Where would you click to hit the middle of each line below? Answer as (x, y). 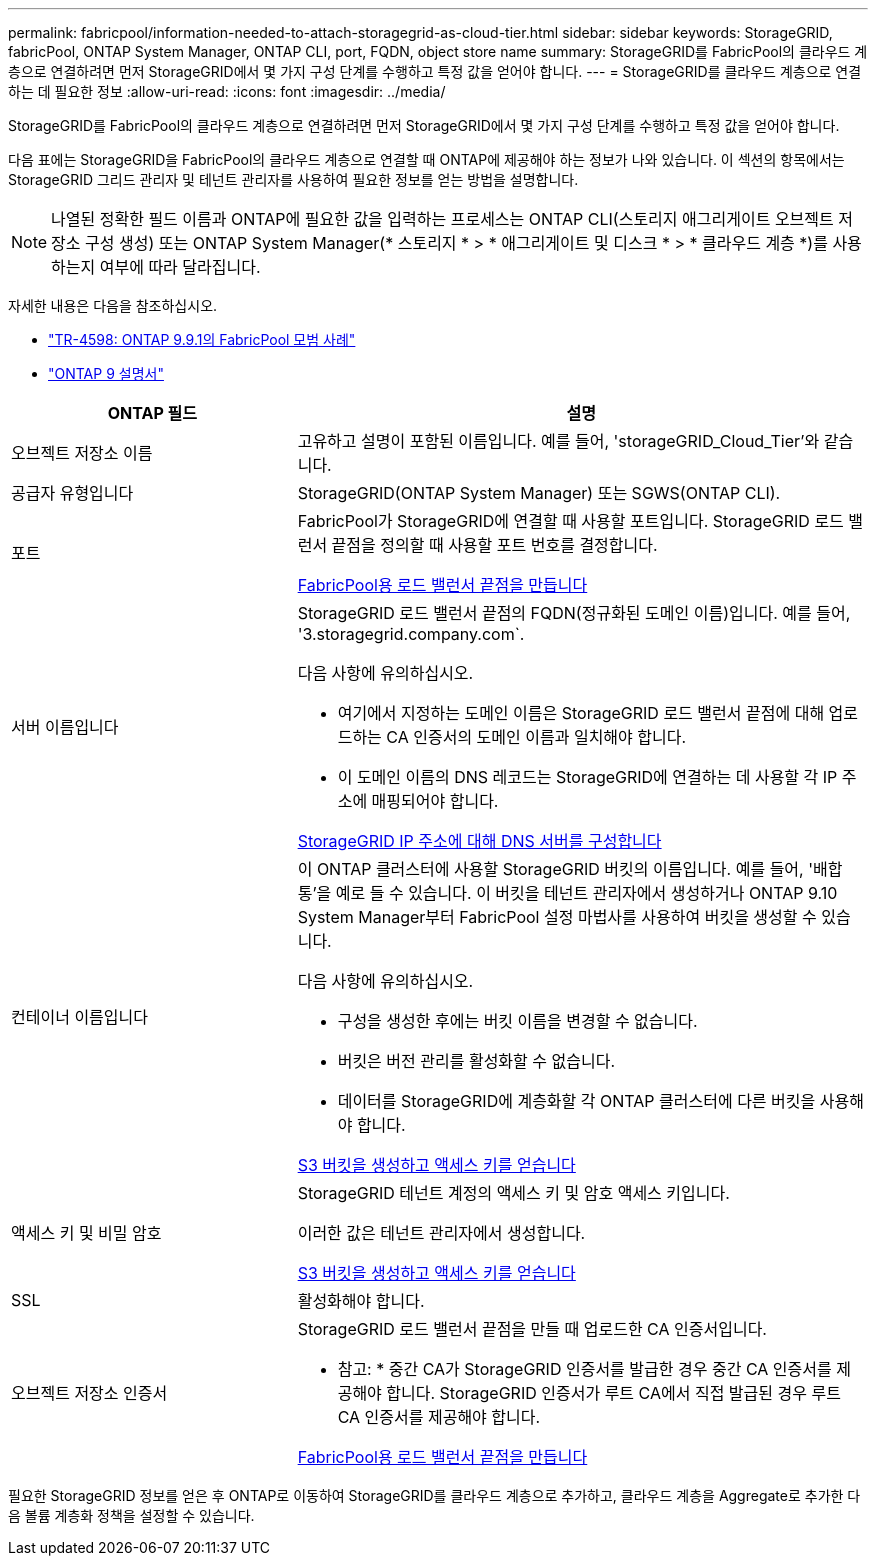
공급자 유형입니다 (72, 493)
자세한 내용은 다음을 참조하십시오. (113, 305)
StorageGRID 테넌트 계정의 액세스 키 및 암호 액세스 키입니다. (513, 1193)
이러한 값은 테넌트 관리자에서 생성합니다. (441, 1233)
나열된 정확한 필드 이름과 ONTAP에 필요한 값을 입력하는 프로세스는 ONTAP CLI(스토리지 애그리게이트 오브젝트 (442, 219)
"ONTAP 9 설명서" (106, 373)
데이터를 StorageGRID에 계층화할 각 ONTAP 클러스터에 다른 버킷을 (576, 1101)
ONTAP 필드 (152, 413)
